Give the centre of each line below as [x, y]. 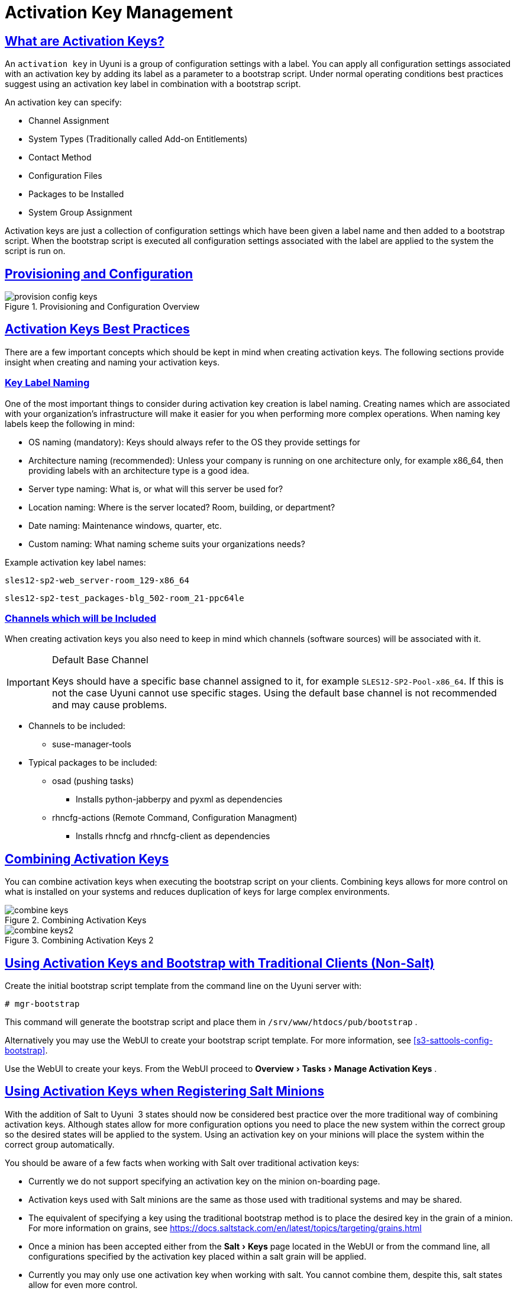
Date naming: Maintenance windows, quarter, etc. [125, 525]
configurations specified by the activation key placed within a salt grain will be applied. [198, 1256]
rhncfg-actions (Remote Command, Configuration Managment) [175, 818]
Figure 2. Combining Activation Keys [76, 920]
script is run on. [35, 251]
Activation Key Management [119, 12]
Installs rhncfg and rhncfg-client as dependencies [173, 836]
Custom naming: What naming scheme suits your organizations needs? [167, 544]
